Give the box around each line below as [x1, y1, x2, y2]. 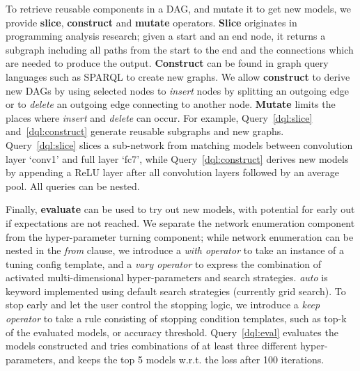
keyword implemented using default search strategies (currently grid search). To [6, 283, 346, 298]
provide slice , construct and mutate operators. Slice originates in [6, 15, 297, 29]
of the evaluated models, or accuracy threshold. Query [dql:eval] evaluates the [6, 324, 338, 339]
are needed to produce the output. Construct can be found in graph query [6, 56, 329, 70]
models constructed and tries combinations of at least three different [6, 338, 297, 353]
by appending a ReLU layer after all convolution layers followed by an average [6, 165, 339, 180]
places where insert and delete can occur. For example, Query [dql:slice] [6, 110, 313, 125]
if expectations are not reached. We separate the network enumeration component [6, 215, 355, 230]
